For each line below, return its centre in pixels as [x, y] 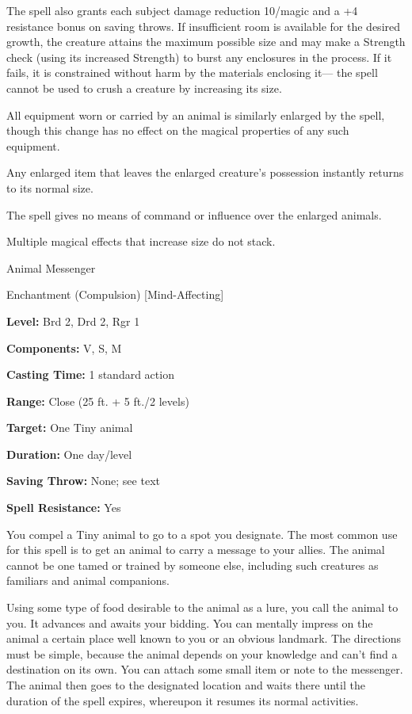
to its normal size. [50, 187]
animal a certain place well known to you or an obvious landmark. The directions [204, 638]
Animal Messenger [51, 267]
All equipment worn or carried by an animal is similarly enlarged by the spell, [196, 115]
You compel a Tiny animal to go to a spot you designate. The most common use [202, 534]
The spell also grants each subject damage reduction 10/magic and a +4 [182, 10]
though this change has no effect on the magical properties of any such [178, 130]
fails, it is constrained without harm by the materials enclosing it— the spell [192, 73]
